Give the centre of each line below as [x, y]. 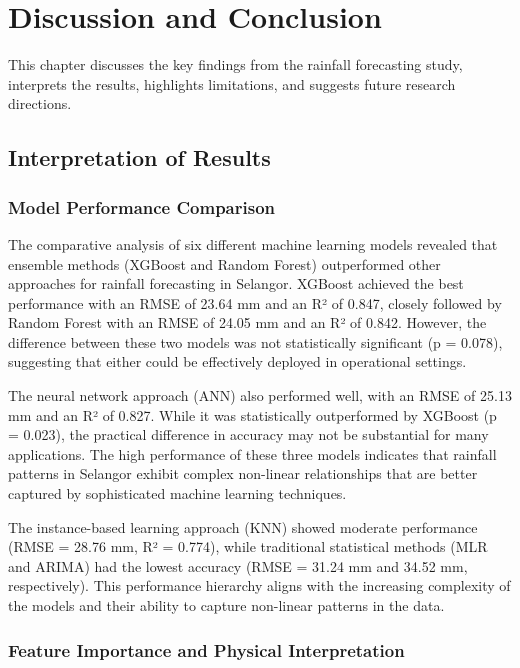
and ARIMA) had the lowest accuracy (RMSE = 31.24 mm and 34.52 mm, [238, 565]
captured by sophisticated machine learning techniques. [177, 493]
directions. [40, 103]
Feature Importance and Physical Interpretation [206, 649]
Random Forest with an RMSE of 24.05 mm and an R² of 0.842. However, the [247, 322]
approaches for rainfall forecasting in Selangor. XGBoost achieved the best [236, 283]
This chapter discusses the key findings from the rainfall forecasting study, [235, 64]
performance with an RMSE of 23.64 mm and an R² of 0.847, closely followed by [255, 302]
